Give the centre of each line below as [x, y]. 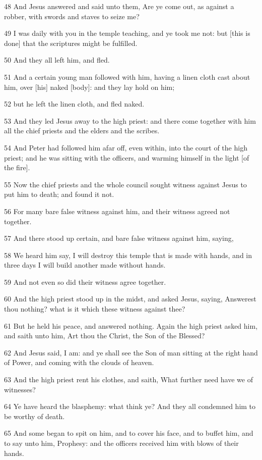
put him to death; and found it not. [59, 194]
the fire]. [17, 167]
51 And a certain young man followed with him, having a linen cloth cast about [127, 76]
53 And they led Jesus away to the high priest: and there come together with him [130, 120]
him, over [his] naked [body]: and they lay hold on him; [89, 87]
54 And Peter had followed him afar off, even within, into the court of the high [126, 147]
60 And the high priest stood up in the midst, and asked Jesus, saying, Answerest [130, 299]
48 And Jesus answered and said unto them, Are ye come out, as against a [119, 6]
